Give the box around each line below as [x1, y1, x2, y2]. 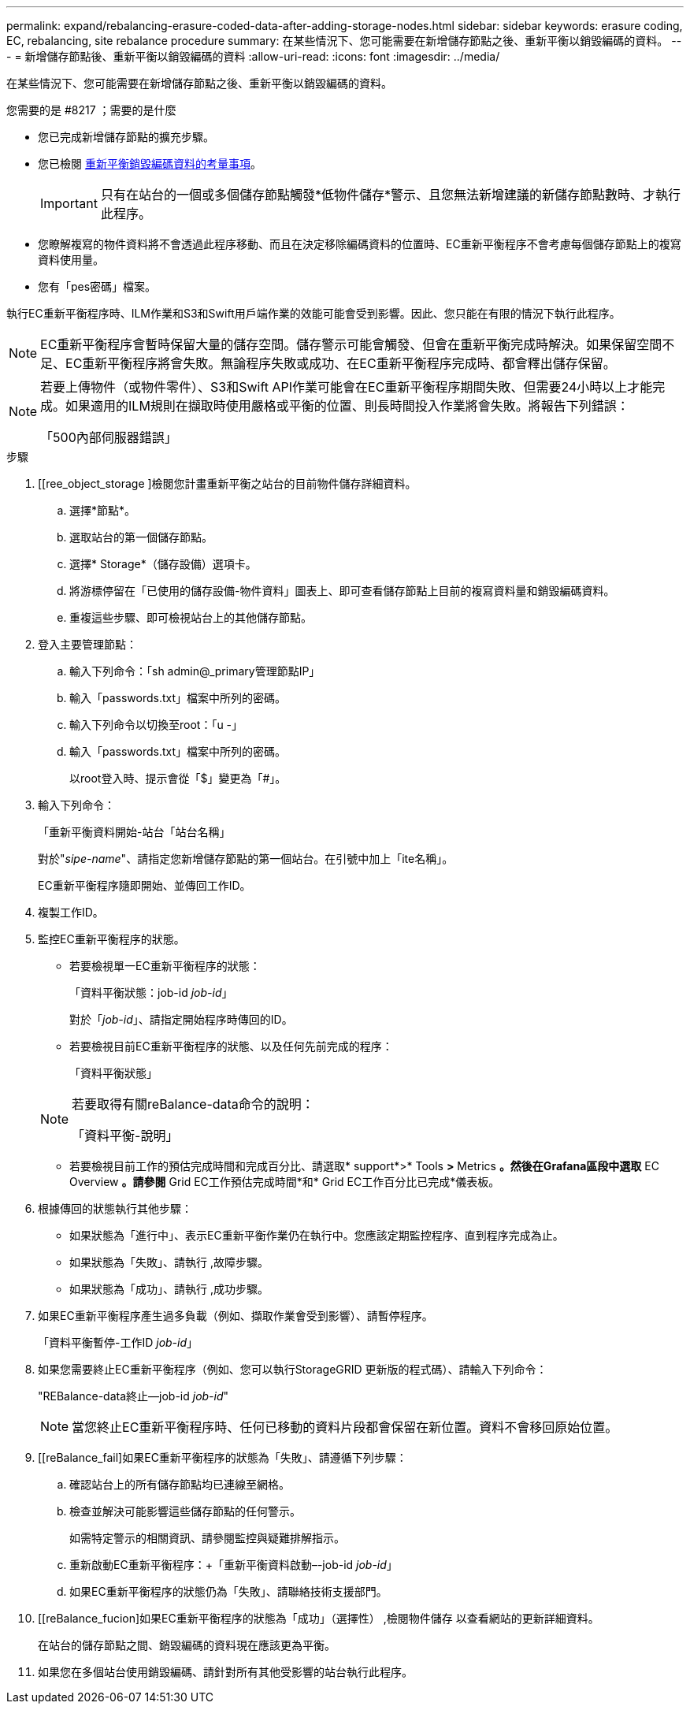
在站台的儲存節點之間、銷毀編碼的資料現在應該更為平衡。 [38, 1638, 336, 1652]
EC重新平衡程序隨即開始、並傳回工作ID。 [38, 879, 251, 892]
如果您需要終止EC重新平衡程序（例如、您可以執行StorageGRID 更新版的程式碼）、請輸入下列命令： [38, 1362, 547, 1376]
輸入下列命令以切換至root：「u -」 [69, 718, 243, 731]
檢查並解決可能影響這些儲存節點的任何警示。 [69, 1504, 301, 1518]
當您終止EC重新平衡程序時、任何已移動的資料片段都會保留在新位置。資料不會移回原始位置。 [72, 1419, 618, 1435]
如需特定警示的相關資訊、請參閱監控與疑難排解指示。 [69, 1531, 345, 1545]
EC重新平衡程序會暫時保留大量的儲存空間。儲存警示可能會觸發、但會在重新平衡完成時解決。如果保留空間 [40, 336, 662, 352]
